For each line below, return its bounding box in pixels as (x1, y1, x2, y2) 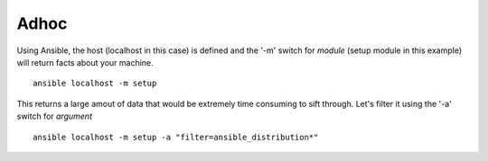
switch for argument (16, 111, 92, 121)
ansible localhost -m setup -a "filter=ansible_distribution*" (33, 131, 319, 142)
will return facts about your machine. (16, 57, 154, 67)
